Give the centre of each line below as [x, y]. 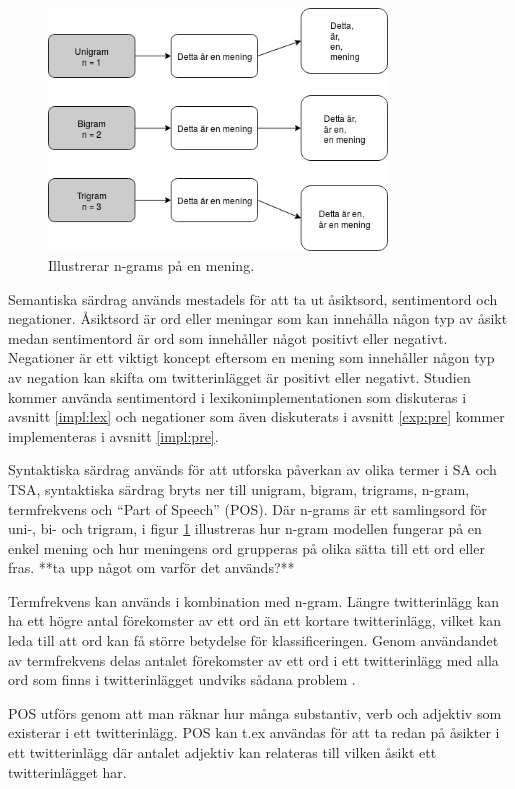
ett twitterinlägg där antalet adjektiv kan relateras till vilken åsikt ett [222, 752]
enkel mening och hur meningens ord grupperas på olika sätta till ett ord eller [246, 547]
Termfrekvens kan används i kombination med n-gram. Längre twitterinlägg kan [253, 600]
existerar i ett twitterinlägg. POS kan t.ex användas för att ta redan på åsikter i [254, 732]
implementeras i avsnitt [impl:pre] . [113, 435]
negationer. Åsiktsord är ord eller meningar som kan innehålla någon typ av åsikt [258, 318]
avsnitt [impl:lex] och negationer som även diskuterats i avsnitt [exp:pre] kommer [256, 416]
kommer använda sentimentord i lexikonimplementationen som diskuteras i [237, 396]
